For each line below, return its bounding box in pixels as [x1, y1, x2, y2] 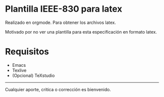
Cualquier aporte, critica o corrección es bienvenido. [5, 86, 111, 92]
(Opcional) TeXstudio [12, 72, 55, 78]
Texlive [12, 67, 27, 73]
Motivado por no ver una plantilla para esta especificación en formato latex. [5, 29, 157, 35]
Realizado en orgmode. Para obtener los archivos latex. [5, 19, 116, 25]
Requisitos [5, 46, 49, 57]
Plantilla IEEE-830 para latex [5, 3, 123, 15]
